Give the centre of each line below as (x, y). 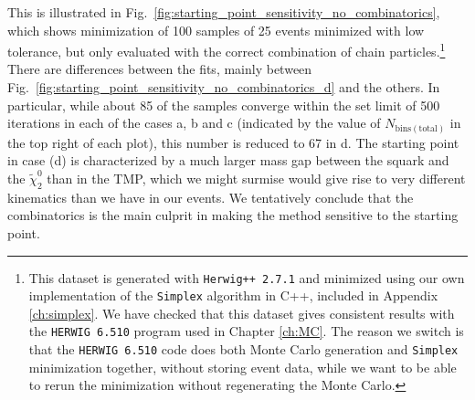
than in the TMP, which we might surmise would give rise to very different (256, 178)
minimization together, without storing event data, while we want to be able (243, 367)
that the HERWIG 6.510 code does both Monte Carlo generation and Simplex (243, 349)
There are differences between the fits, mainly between (160, 69)
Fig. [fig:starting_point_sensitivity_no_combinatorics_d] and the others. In (224, 87)
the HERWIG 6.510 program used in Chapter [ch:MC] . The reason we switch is (246, 331)
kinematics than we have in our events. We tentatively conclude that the (211, 197)
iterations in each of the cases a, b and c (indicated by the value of (194, 123)
